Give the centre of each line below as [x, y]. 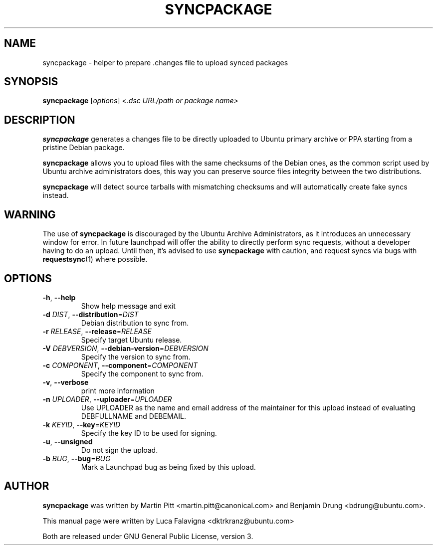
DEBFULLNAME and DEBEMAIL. [133, 416]
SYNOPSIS [31, 82]
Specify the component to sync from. [142, 373]
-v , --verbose [66, 382]
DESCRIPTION [40, 120]
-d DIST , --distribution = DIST [91, 314]
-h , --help [59, 297]
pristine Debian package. [84, 148]
